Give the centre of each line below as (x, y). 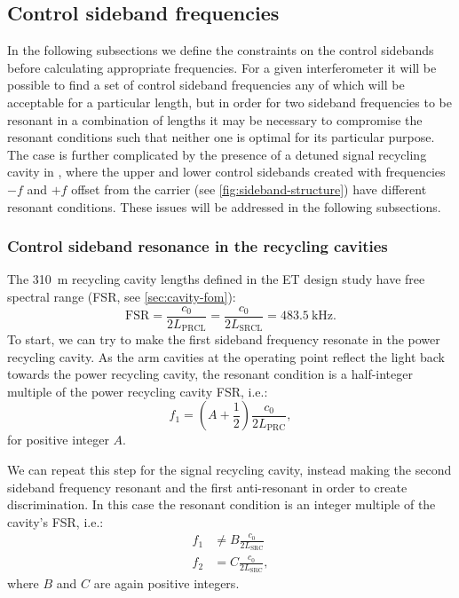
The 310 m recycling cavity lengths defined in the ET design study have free (216, 279)
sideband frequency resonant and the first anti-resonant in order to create (207, 487)
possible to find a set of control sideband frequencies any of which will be (206, 85)
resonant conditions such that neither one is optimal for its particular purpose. (221, 137)
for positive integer (58, 440)
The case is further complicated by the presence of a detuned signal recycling (217, 154)
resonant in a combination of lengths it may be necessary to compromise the (215, 119)
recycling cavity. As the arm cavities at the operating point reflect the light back (226, 356)
